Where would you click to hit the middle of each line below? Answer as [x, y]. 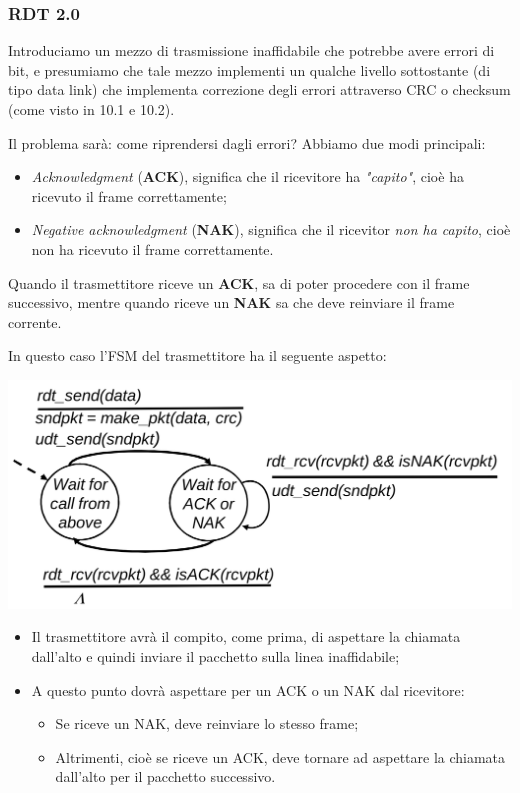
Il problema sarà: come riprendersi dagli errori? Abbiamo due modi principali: [247, 142]
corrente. [35, 321]
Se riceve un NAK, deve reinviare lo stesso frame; [207, 723]
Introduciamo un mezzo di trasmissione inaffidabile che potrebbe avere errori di [251, 50]
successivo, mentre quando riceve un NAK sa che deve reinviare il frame [231, 302]
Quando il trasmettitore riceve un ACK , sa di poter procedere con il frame [239, 282]
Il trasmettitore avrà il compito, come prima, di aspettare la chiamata [246, 636]
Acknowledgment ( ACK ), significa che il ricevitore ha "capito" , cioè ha [247, 176]
